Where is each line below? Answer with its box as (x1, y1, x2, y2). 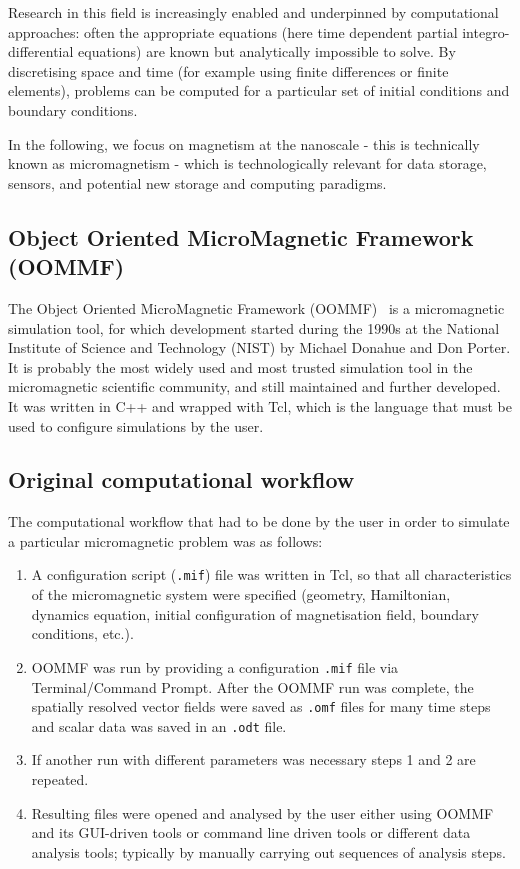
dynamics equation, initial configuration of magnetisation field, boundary (31, 603, 479, 624)
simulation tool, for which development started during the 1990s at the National (8, 317, 500, 338)
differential (8, 41, 74, 62)
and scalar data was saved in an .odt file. (31, 715, 287, 736)
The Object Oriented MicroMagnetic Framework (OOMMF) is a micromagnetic (8, 297, 505, 318)
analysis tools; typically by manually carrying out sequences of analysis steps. (31, 841, 506, 862)
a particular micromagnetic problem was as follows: (8, 530, 323, 551)
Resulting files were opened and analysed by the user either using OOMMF (31, 802, 494, 823)
